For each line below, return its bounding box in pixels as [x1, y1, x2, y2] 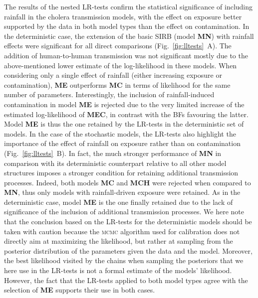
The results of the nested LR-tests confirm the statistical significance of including [4, 1, 253, 11]
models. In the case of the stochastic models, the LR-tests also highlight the [4, 128, 236, 139]
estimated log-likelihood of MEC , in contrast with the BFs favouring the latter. [4, 109, 249, 119]
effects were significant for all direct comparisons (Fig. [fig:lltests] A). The [4, 40, 232, 51]
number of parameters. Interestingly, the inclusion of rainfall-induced [4, 89, 215, 100]
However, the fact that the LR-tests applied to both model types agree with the [4, 275, 248, 285]
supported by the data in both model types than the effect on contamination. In [4, 21, 250, 31]
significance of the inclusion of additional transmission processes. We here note [4, 206, 245, 217]
